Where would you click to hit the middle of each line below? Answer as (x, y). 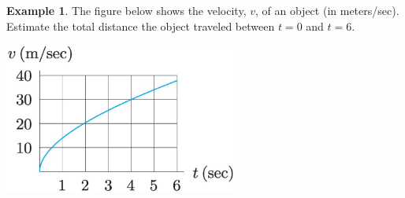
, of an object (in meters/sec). (327, 10)
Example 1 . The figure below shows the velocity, (126, 10)
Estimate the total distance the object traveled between (141, 26)
